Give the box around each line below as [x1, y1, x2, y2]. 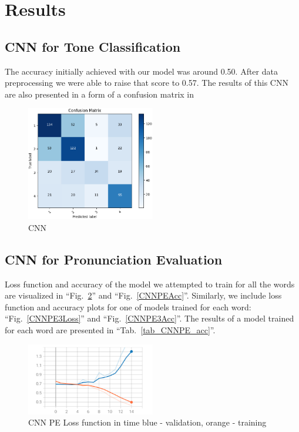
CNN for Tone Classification [5, 37, 181, 55]
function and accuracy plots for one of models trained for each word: [5, 300, 251, 313]
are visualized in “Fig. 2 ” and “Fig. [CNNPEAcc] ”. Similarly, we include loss [5, 289, 282, 302]
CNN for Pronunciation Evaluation [5, 250, 223, 268]
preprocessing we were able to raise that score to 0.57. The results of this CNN [5, 76, 288, 89]
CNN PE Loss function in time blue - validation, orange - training [28, 416, 267, 428]
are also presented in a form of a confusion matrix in [5, 88, 194, 100]
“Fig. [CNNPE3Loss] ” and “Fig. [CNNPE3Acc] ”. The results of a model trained [5, 312, 294, 324]
